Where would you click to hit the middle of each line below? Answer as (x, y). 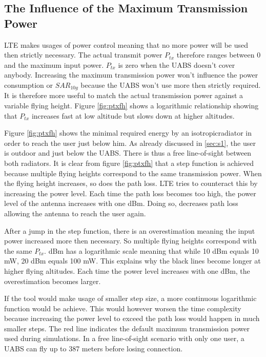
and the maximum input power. (54, 64)
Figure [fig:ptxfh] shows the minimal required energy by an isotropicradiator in (128, 133)
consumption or (29, 84)
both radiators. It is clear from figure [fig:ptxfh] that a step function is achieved (129, 163)
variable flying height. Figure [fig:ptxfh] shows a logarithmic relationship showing (131, 106)
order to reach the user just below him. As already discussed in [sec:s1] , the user (130, 143)
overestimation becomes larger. (53, 281)
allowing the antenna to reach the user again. (75, 213)
